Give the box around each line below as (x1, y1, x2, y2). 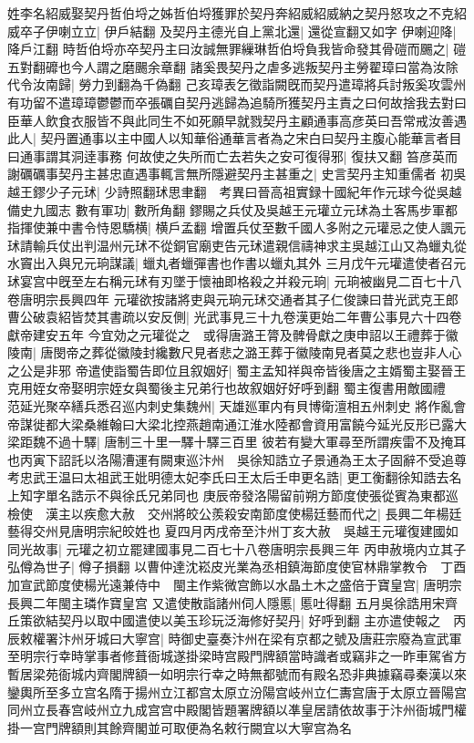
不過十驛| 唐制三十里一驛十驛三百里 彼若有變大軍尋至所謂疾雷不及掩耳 (45, 432, 467, 451)
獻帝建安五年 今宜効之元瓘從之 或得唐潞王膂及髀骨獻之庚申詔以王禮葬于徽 (7, 325, 459, 344)
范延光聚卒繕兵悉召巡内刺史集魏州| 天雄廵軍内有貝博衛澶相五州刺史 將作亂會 (7, 397, 467, 416)
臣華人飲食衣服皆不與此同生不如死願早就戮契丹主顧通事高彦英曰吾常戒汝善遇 (7, 110, 467, 129)
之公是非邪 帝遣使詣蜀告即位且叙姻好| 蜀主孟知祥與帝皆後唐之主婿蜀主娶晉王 (7, 360, 467, 379)
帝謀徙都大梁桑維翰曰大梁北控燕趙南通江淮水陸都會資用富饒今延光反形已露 (7, 414, 454, 433)
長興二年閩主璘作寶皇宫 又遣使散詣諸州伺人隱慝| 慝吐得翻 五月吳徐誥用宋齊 (7, 593, 458, 612)
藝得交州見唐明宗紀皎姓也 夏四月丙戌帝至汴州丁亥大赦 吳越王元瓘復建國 (7, 521, 446, 541)
